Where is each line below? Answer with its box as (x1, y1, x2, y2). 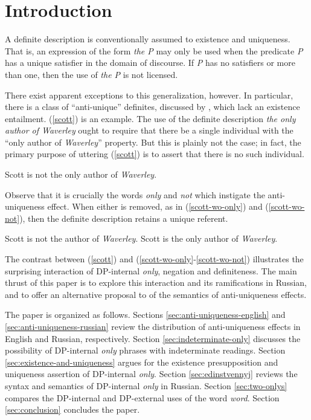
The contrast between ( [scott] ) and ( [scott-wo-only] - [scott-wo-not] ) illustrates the (5, 253, 304, 265)
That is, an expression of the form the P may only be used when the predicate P (5, 44, 303, 57)
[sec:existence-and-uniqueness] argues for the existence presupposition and (5, 355, 278, 368)
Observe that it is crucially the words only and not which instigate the (5, 188, 265, 201)
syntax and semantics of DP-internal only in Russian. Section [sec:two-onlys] (5, 379, 287, 392)
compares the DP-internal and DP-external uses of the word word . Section (5, 391, 280, 404)
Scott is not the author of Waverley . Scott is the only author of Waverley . (5, 232, 278, 245)
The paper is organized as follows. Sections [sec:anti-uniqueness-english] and (5, 308, 286, 321)
